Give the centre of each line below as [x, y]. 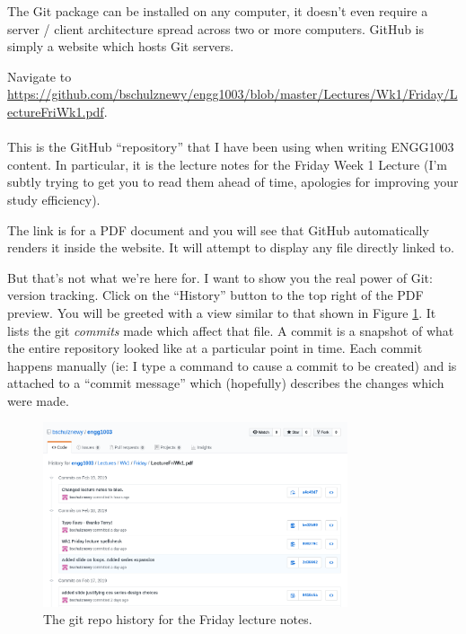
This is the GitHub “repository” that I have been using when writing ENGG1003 [231, 147]
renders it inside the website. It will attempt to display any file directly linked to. [231, 247]
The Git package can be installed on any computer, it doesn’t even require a [218, 11]
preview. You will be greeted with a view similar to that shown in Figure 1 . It [222, 312]
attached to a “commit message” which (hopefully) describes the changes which [226, 383]
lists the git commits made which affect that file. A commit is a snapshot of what [231, 330]
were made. [38, 400]
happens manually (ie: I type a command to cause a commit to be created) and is [232, 365]
